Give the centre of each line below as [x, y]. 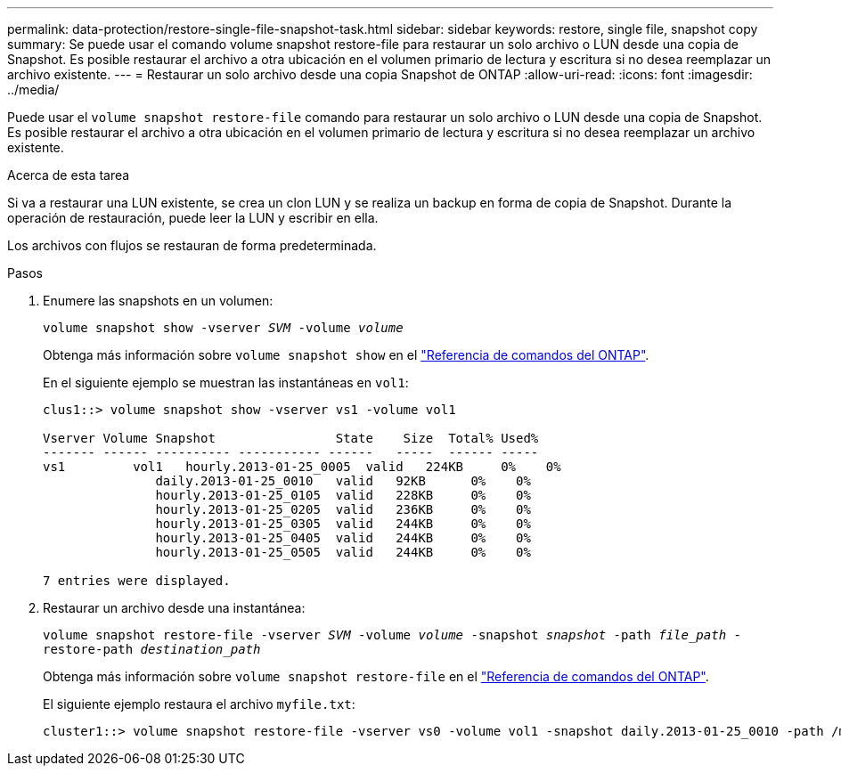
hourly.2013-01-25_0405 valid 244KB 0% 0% [343, 538]
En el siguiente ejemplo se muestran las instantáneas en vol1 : [226, 382]
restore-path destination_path [152, 649]
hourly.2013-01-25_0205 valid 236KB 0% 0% [343, 509]
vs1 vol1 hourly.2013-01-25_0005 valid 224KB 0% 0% [302, 467]
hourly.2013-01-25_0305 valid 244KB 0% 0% [343, 524]
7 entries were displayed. [137, 581]
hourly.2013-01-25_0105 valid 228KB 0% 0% [343, 495]
